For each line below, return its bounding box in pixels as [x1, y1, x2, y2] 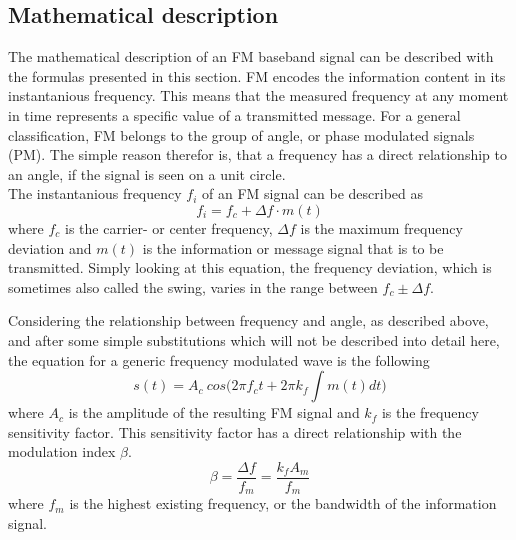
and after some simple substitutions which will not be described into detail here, [8, 329, 500, 350]
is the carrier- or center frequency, [65, 217, 273, 238]
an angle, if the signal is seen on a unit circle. [8, 163, 286, 184]
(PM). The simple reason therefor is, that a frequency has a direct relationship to [8, 144, 507, 165]
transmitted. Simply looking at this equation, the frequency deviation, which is [8, 257, 492, 278]
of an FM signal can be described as [202, 183, 423, 204]
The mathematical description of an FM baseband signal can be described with [8, 46, 494, 67]
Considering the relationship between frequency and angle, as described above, [8, 310, 489, 331]
